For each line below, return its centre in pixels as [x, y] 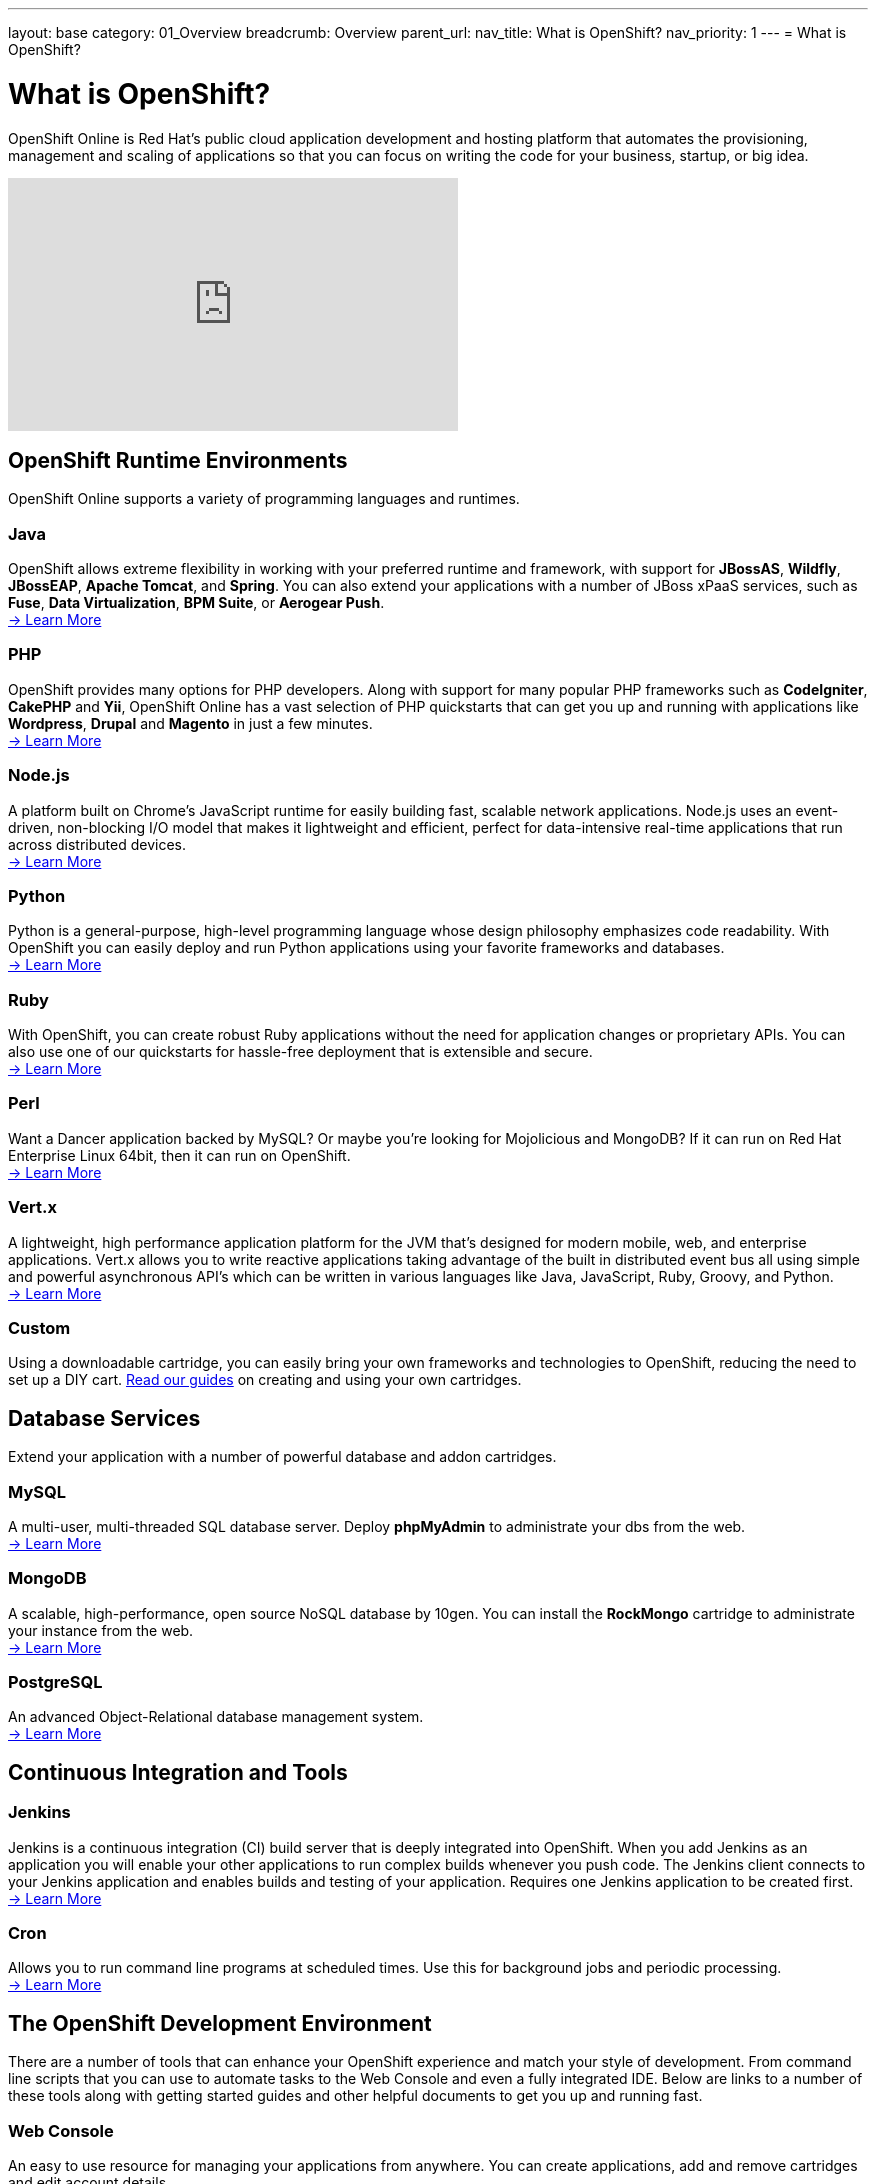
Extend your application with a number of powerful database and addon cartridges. [282, 1457]
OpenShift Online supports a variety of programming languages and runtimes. [264, 499]
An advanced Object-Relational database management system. [216, 1717]
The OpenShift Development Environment [220, 2023]
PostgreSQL [55, 1682]
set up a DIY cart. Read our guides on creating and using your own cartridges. [265, 1380]
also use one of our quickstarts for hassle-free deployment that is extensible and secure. [300, 1052]
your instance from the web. [101, 1630]
